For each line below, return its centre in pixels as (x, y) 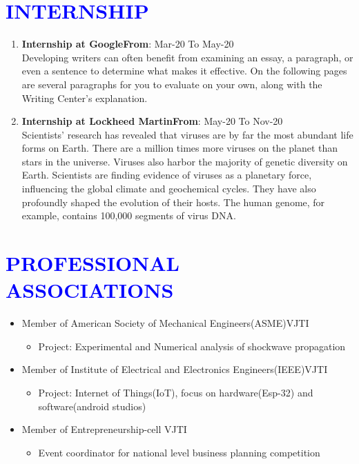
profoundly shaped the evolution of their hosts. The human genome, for (173, 202)
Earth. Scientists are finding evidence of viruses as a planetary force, (167, 175)
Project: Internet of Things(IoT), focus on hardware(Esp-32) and (176, 392)
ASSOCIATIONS (90, 290)
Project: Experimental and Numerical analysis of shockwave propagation (192, 346)
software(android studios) (92, 406)
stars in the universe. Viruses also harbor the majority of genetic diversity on (185, 161)
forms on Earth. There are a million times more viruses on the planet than (180, 148)
